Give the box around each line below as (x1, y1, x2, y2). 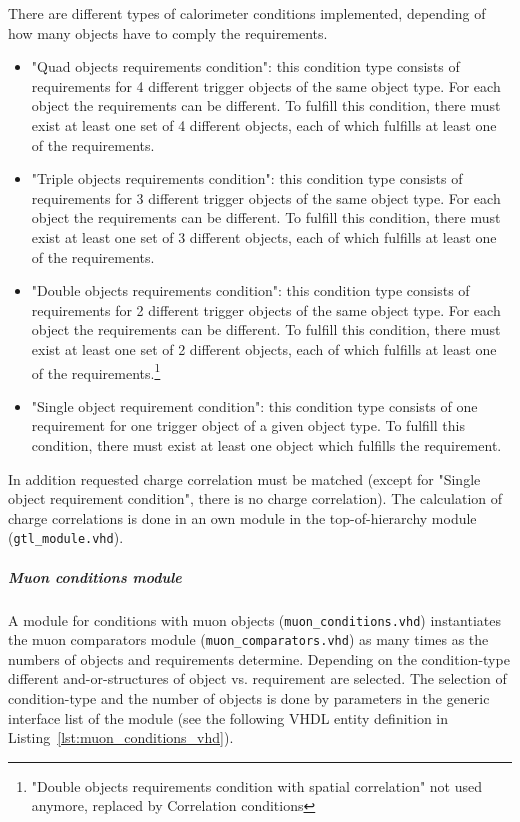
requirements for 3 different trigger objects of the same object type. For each (31, 187, 501, 208)
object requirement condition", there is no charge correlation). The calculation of (8, 488, 503, 509)
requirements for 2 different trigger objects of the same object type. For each (31, 299, 501, 320)
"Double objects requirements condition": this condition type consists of (31, 280, 470, 301)
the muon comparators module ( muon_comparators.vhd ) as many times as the (8, 629, 489, 650)
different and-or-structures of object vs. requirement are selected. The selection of (8, 668, 507, 689)
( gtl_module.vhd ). (8, 527, 124, 548)
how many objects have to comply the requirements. (8, 22, 328, 43)
